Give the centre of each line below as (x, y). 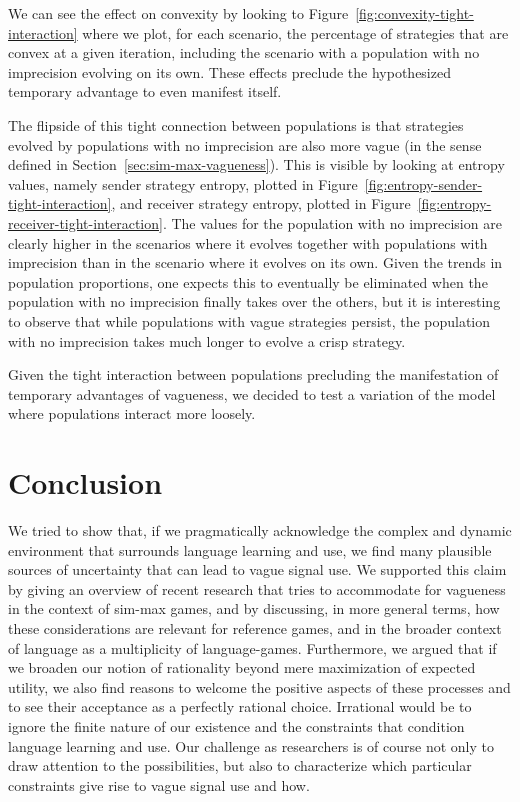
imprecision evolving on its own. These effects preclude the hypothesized (229, 71)
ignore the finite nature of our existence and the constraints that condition (236, 725)
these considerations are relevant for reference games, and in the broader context (255, 627)
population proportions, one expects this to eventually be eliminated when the (248, 281)
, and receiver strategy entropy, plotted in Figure (261, 203)
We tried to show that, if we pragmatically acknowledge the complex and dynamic (260, 530)
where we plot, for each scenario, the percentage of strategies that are (295, 32)
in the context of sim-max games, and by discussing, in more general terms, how (254, 608)
